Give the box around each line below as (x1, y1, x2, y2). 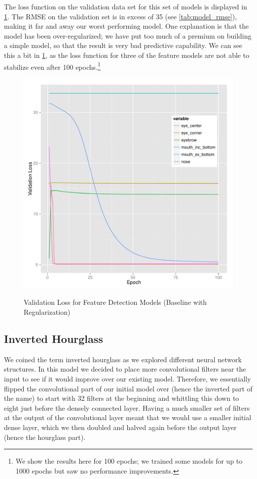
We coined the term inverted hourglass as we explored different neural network (4, 354, 242, 364)
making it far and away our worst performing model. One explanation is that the (4, 21, 249, 31)
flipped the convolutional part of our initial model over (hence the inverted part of (4, 383, 253, 393)
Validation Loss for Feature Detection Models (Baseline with (24, 297, 207, 307)
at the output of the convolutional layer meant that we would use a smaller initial (4, 412, 252, 423)
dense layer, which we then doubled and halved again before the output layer (4, 422, 237, 432)
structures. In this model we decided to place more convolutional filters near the (4, 364, 246, 374)
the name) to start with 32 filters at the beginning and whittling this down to (4, 393, 239, 403)
